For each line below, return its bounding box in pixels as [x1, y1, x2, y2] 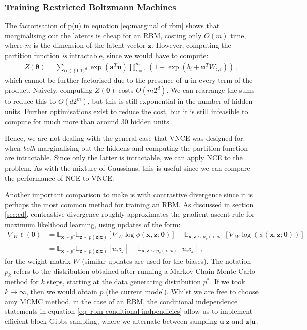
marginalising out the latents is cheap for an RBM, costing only [5, 30, 202, 40]
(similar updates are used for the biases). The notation [82, 255, 251, 266]
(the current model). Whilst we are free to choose [106, 286, 259, 296]
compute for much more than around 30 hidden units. [5, 116, 171, 126]
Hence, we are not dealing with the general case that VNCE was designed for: [5, 133, 245, 143]
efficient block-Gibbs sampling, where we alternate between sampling [5, 315, 218, 326]
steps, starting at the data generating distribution [47, 276, 201, 287]
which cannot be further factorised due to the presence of [5, 75, 182, 85]
